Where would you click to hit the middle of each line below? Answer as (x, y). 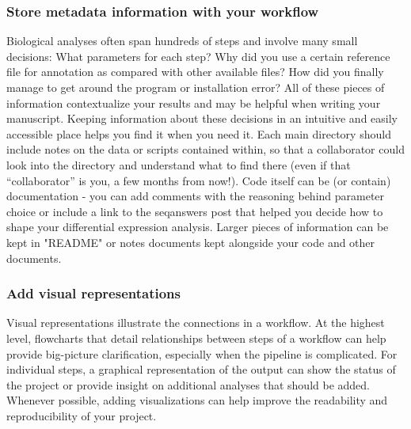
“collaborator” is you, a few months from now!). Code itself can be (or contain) (199, 180)
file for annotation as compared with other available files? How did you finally (195, 72)
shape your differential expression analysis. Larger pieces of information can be (198, 227)
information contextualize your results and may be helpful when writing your (194, 103)
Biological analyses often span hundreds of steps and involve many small (182, 41)
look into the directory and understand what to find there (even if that (179, 164)
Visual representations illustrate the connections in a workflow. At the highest (196, 323)
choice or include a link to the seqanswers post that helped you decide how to (195, 211)
